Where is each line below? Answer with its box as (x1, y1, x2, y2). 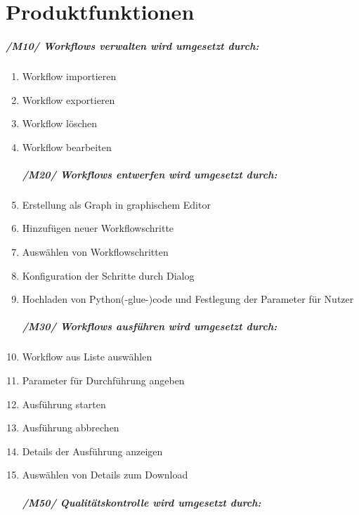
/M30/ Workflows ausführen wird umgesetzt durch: (22, 319, 278, 334)
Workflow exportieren (22, 92, 115, 107)
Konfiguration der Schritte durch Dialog (22, 268, 195, 282)
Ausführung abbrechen (22, 420, 119, 435)
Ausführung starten (22, 396, 106, 411)
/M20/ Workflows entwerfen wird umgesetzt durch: (22, 167, 278, 181)
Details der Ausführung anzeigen (22, 443, 163, 458)
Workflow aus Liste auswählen (22, 349, 152, 364)
